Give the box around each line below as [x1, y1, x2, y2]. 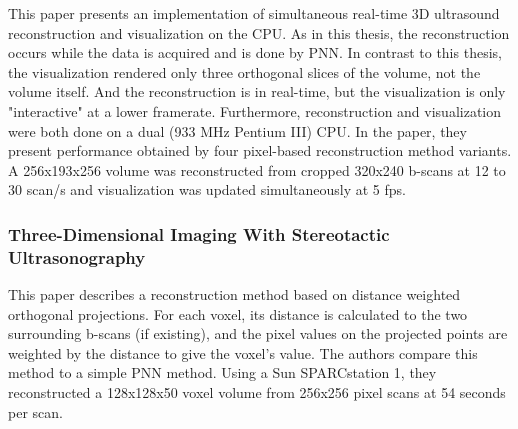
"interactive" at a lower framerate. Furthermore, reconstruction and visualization [8, 100, 502, 121]
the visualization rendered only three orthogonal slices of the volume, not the [8, 61, 481, 82]
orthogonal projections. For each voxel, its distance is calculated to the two [8, 303, 468, 324]
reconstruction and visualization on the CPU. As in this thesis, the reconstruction [8, 22, 510, 43]
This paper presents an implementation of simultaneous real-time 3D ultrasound [8, 3, 500, 23]
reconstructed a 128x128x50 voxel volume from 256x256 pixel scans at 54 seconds [8, 382, 506, 403]
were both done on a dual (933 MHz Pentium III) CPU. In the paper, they [8, 120, 467, 141]
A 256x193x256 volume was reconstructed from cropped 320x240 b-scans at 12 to [8, 159, 506, 180]
